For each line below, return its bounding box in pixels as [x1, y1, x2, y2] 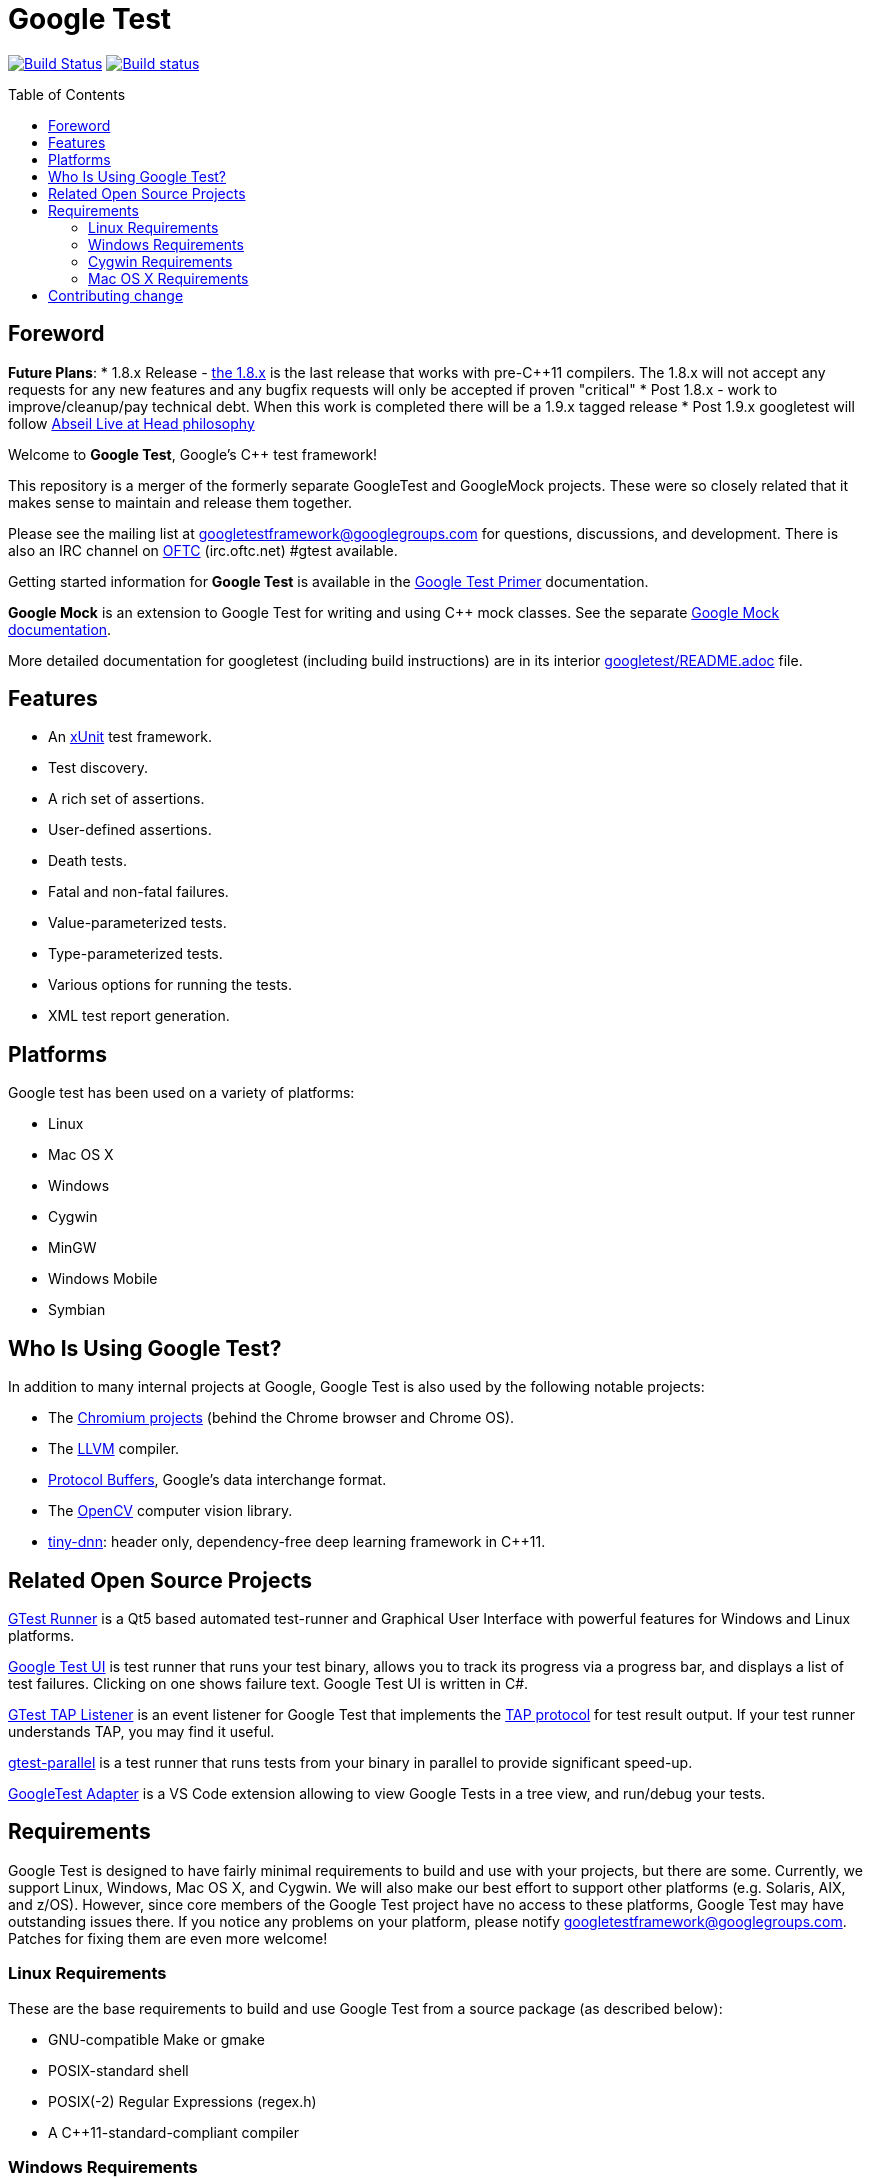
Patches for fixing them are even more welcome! [8, 1929, 328, 1947]
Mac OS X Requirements [88, 269, 249, 287]
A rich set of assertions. [48, 790, 205, 808]
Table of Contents [8, 85, 126, 103]
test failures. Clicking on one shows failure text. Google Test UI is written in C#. [8, 1674, 529, 1692]
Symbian [48, 1301, 106, 1319]
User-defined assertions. [48, 821, 212, 839]
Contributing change [48, 286, 184, 304]
